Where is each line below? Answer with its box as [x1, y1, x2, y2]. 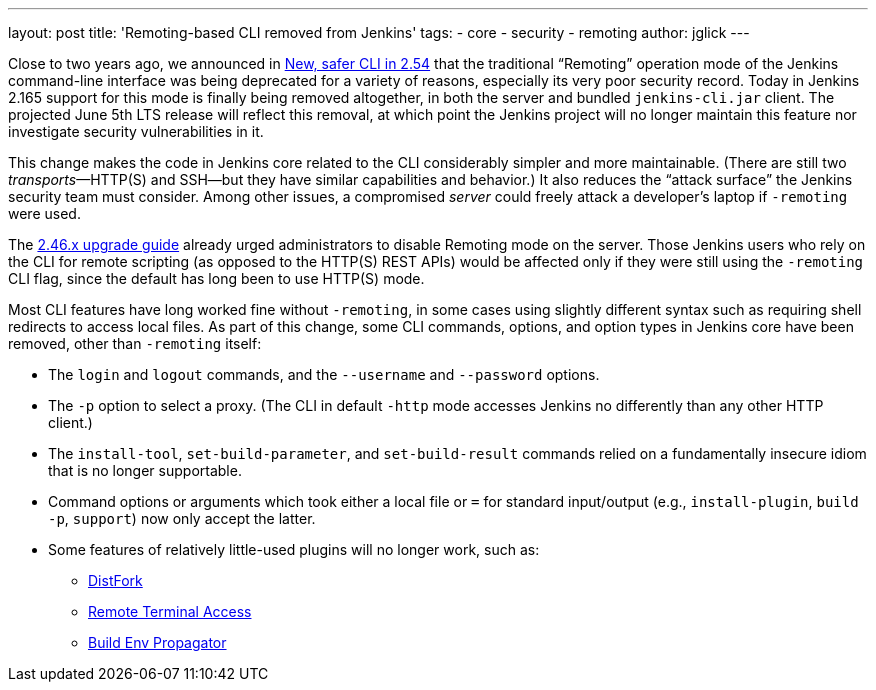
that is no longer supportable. [48, 462, 242, 479]
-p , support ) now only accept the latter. [48, 510, 316, 527]
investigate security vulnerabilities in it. [8, 123, 264, 140]
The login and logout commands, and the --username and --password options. [48, 366, 600, 383]
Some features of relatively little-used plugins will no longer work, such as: [48, 541, 540, 558]
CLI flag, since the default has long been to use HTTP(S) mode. [8, 270, 425, 287]
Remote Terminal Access [88, 603, 252, 620]
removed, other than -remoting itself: [8, 335, 262, 352]
